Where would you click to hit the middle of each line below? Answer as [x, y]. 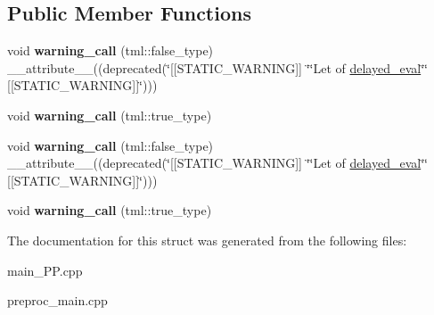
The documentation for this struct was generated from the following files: [207, 240]
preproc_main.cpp [57, 300]
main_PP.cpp [45, 270]
